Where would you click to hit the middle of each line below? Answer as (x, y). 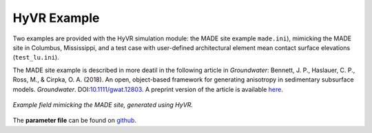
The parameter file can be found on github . (75, 121)
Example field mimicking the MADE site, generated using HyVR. (103, 105)
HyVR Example (56, 18)
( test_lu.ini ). (36, 58)
